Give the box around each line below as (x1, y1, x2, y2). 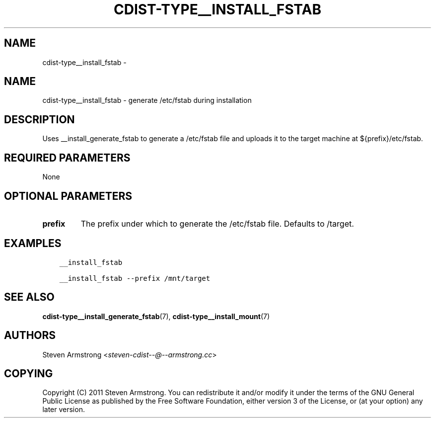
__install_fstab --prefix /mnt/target (59, 274, 211, 282)
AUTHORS (4, 329, 56, 342)
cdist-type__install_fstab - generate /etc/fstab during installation (42, 96, 252, 105)
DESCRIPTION (4, 113, 75, 126)
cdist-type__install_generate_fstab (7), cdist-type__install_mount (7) (42, 312, 270, 321)
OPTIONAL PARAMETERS (4, 189, 133, 202)
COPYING (4, 367, 53, 380)
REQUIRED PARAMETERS (4, 151, 131, 164)
